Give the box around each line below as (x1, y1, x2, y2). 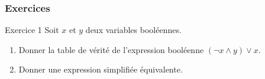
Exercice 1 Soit (5, 24, 59, 36)
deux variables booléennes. (85, 24, 182, 36)
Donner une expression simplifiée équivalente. (18, 63, 183, 75)
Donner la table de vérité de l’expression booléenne (18, 43, 204, 55)
